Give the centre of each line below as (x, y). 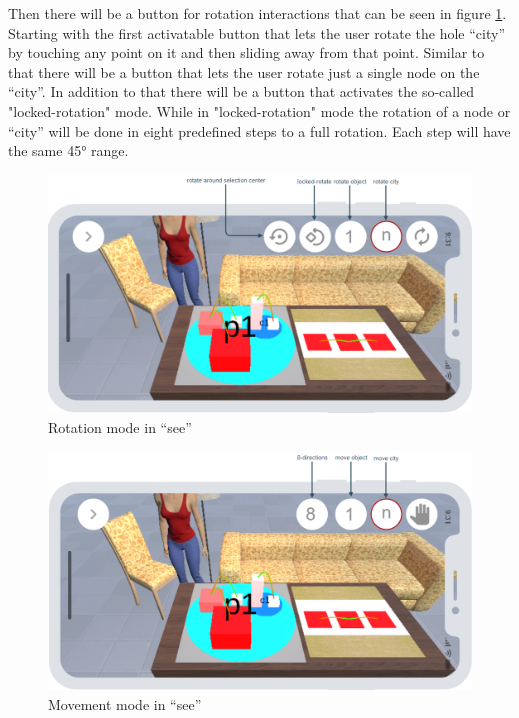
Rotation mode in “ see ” (120, 426)
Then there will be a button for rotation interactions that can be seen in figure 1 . (257, 13)
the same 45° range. (68, 150)
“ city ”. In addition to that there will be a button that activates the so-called (241, 91)
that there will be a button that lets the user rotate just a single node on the (244, 71)
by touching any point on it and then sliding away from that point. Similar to (246, 52)
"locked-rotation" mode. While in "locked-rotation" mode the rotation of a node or (259, 110)
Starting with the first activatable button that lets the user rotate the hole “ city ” (257, 32)
